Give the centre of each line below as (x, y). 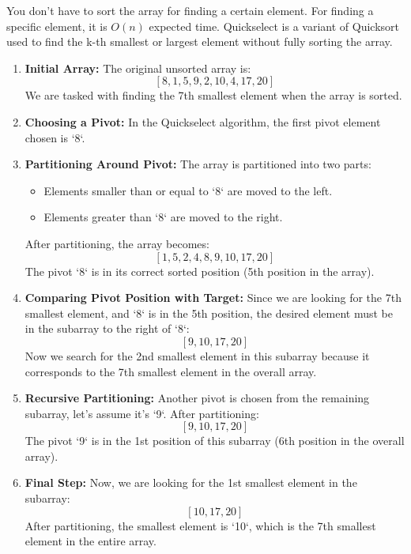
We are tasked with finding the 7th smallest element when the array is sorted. (213, 95)
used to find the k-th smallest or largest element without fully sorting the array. (200, 41)
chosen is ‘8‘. (55, 137)
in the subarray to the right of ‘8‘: (107, 328)
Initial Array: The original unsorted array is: (138, 68)
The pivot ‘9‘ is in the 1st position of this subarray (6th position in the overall (215, 441)
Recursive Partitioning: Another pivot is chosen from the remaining (197, 398)
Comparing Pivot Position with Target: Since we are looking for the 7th (213, 298)
